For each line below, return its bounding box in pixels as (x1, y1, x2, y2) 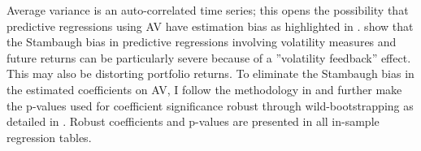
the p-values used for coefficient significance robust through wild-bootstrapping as (7, 97, 414, 114)
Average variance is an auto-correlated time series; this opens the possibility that (7, 2, 409, 18)
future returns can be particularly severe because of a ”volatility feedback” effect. (7, 49, 411, 66)
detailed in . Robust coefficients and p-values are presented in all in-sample (7, 113, 380, 130)
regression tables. (7, 128, 92, 145)
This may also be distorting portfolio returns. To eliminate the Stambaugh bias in (7, 65, 414, 82)
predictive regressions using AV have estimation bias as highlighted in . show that (7, 17, 414, 34)
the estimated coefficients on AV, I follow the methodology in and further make (7, 80, 402, 97)
